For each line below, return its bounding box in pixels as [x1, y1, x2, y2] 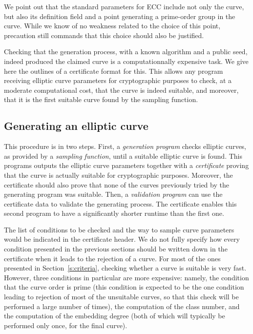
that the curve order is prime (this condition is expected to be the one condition [4, 282, 244, 292]
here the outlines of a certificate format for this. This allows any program [4, 65, 223, 76]
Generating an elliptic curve [4, 118, 148, 133]
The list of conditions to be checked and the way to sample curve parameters [4, 224, 234, 234]
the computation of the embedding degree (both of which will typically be [4, 311, 225, 321]
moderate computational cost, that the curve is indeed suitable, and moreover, [4, 84, 239, 95]
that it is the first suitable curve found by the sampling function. [4, 94, 198, 104]
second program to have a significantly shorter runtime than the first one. [4, 208, 224, 218]
